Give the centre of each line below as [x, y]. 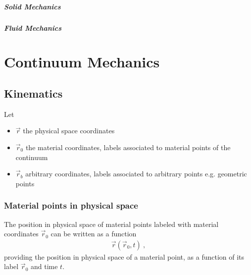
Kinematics [33, 93]
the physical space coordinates [69, 131]
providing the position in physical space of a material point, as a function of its [124, 256]
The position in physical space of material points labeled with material [111, 224]
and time [44, 266]
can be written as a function [94, 234]
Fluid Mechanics [33, 27]
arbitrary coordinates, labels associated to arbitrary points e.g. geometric [136, 174]
